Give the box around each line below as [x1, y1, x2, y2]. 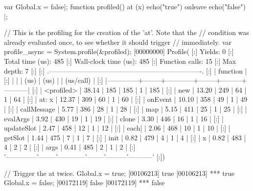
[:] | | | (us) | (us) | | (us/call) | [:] [4, 75, 103, 85]
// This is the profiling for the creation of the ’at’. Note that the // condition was [4, 27, 249, 38]
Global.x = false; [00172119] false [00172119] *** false [4, 177, 165, 188]
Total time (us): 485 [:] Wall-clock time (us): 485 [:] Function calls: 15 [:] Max [4, 56, 236, 66]
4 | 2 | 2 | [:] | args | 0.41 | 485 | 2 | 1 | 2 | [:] [4, 142, 136, 152]
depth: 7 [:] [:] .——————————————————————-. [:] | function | [4, 65, 247, 76]
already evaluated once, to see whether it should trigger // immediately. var [4, 37, 232, 47]
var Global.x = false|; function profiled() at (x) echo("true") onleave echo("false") [4, 1, 246, 11]
